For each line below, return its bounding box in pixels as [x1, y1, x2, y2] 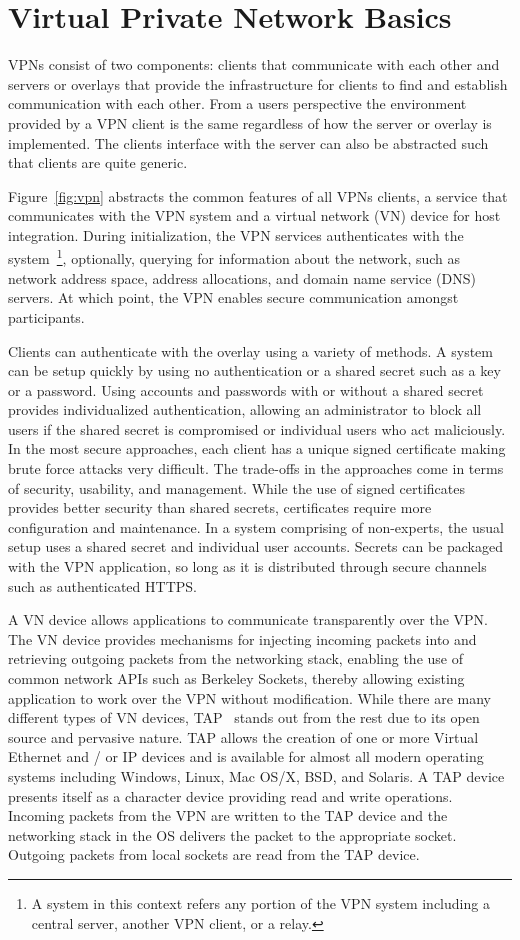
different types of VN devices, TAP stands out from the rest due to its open [8, 707, 480, 728]
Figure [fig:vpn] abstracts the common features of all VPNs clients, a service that [8, 185, 508, 206]
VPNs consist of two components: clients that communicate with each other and [8, 54, 500, 75]
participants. [8, 306, 85, 327]
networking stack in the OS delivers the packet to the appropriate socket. [8, 824, 457, 845]
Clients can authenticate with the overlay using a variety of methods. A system [8, 340, 493, 361]
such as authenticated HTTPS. [8, 575, 197, 596]
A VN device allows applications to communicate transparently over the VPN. [8, 609, 489, 630]
